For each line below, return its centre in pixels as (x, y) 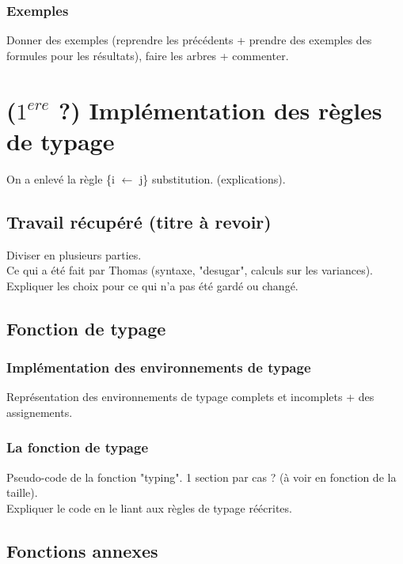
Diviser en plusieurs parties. (74, 254)
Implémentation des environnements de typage (159, 367)
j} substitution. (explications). (212, 178)
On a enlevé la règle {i (61, 178)
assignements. (40, 412)
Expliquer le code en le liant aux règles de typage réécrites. (149, 507)
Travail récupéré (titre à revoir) (139, 221)
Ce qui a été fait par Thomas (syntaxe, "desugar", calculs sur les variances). (190, 270)
